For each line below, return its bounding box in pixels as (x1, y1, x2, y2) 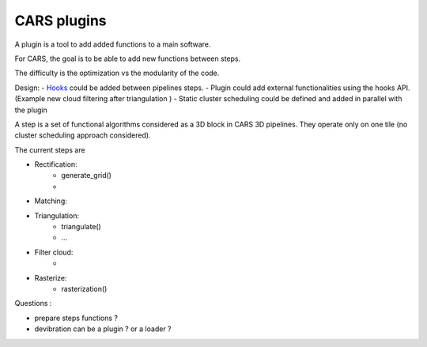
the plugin (14, 105, 47, 115)
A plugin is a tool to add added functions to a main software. (14, 40, 211, 49)
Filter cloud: (34, 247, 74, 257)
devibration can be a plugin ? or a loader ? (34, 324, 172, 334)
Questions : (14, 299, 52, 308)
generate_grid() (61, 171, 112, 180)
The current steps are (14, 145, 86, 154)
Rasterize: (34, 273, 67, 282)
